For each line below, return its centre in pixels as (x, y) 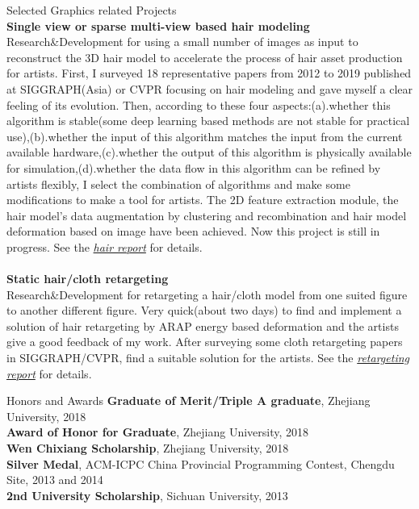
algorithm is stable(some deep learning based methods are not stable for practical (208, 121)
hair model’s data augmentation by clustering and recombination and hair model (207, 215)
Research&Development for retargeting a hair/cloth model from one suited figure (207, 294)
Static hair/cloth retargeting (88, 279)
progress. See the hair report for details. (105, 246)
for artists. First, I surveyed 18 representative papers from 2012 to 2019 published (209, 73)
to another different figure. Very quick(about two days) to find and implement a (204, 310)
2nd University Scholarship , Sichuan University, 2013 (147, 495)
